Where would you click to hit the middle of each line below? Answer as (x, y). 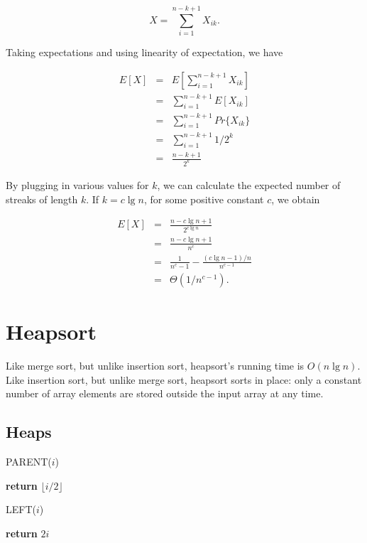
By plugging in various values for (77, 184)
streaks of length (42, 199)
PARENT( (29, 462)
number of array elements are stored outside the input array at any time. (165, 393)
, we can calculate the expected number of (249, 184)
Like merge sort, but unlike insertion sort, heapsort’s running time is (155, 366)
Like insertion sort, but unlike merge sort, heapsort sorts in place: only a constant (184, 379)
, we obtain (296, 199)
